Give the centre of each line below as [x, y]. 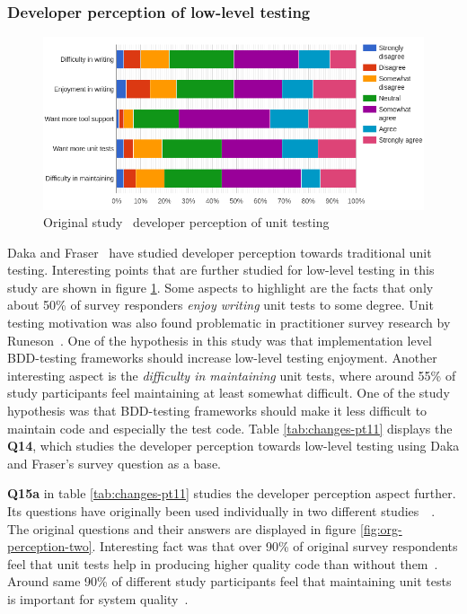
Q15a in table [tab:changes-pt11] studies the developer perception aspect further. [232, 493]
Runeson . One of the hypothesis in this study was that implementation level [220, 340]
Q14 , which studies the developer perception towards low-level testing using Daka [233, 446]
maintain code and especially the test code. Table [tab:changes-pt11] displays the [230, 428]
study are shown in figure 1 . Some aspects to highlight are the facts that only [220, 287]
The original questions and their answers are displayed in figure [182, 528]
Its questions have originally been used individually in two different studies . [221, 511]
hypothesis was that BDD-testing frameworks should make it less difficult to [217, 411]
